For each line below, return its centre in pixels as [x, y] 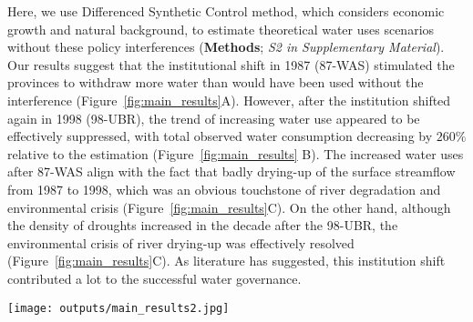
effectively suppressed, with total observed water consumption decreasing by [220, 136]
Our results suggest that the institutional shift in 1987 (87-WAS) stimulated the [231, 64]
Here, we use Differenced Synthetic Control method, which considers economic [226, 11]
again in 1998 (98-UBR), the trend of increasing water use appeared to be [214, 118]
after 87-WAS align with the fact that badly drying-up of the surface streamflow [231, 171]
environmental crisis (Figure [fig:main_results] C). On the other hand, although [229, 207]
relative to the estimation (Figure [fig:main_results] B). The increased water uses [236, 153]
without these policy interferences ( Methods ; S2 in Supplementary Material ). [226, 47]
